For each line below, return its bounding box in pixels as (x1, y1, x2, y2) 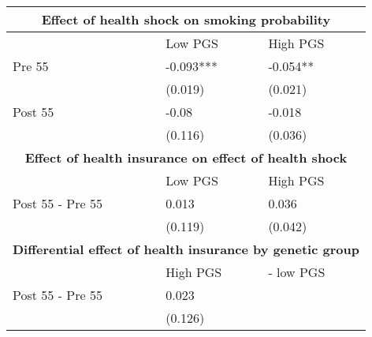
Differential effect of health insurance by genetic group (13, 240, 359, 258)
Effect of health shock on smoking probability (41, 10, 331, 28)
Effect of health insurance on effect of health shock (24, 148, 348, 167)
